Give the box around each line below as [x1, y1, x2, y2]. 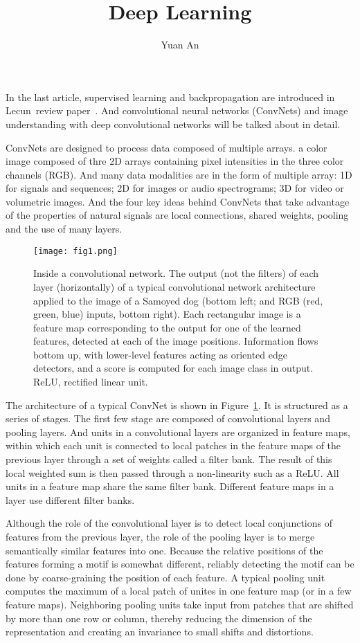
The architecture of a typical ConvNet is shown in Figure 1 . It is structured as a [6, 397, 348, 412]
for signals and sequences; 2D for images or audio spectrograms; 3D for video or [6, 181, 344, 195]
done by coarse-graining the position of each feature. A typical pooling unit [6, 570, 325, 584]
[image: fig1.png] [33, 246, 118, 256]
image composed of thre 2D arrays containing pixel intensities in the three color [6, 154, 344, 168]
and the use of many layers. [6, 221, 123, 236]
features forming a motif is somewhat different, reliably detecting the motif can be [6, 556, 354, 571]
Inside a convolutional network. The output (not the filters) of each [33, 266, 319, 280]
